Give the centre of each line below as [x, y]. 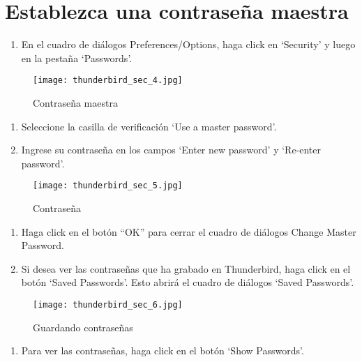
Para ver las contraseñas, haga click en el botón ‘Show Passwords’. [163, 350]
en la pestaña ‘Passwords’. [77, 58]
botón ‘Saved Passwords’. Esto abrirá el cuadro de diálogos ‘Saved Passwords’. [188, 282]
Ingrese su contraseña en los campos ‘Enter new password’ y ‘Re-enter [171, 150]
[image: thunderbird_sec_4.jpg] [108, 81]
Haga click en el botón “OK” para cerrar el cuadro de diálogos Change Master [189, 231]
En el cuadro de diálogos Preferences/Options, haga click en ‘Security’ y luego [188, 44]
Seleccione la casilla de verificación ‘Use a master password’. [149, 126]
